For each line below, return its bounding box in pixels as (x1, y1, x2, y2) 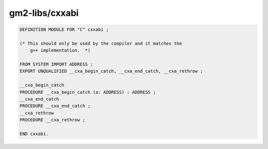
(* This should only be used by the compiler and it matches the (19, 40, 182, 46)
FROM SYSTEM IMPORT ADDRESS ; (19, 62, 93, 67)
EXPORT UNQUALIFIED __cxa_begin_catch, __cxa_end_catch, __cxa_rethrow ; (19, 69, 203, 74)
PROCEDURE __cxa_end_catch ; (19, 103, 91, 109)
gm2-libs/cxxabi (9, 7, 79, 18)
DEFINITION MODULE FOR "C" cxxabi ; (19, 27, 109, 32)
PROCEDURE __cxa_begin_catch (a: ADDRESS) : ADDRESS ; (19, 89, 156, 95)
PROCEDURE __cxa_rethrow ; (19, 117, 85, 123)
